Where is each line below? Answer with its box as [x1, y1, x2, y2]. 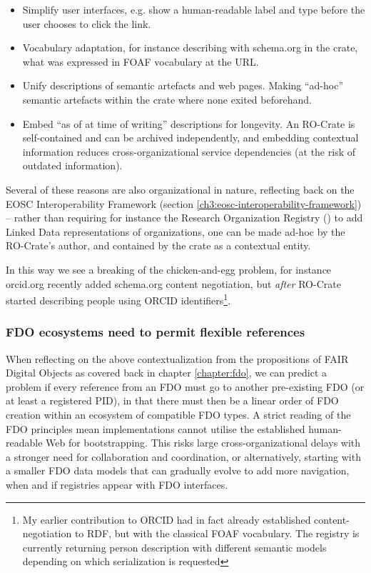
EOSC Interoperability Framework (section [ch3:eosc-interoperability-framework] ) [6, 196, 362, 211]
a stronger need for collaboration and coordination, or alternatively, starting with [6, 449, 361, 464]
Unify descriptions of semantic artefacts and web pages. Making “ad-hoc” [22, 78, 344, 93]
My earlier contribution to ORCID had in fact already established [22, 512, 311, 527]
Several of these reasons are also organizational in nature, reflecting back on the [6, 181, 355, 196]
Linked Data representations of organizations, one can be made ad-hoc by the [6, 224, 345, 239]
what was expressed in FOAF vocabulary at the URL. [22, 54, 259, 69]
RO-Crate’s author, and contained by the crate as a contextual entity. [6, 238, 311, 253]
